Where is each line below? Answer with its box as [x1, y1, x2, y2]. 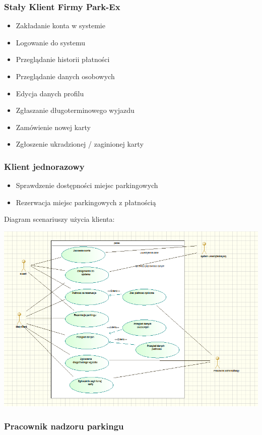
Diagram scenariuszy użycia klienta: [4, 214, 115, 224]
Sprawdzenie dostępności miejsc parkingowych [16, 180, 158, 191]
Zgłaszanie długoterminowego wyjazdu [16, 105, 135, 115]
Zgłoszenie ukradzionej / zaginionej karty [16, 139, 144, 149]
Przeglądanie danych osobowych [16, 71, 115, 81]
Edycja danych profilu [16, 88, 84, 98]
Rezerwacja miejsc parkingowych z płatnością [16, 197, 156, 207]
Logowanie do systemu [16, 37, 86, 47]
